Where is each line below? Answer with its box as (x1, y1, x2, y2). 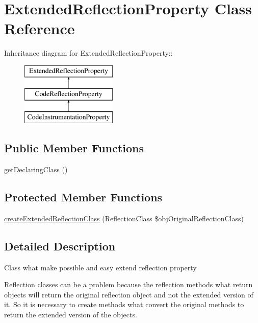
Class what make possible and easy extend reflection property (4, 262, 197, 272)
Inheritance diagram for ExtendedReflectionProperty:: (4, 48, 173, 58)
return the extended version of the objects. (4, 309, 137, 320)
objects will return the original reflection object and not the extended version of (4, 289, 253, 299)
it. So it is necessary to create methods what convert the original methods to (4, 299, 244, 310)
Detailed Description (4, 238, 116, 253)
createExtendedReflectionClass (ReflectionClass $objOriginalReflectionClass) (4, 213, 244, 223)
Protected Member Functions (4, 189, 163, 205)
